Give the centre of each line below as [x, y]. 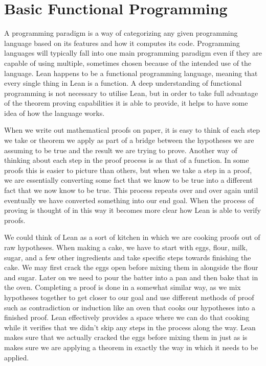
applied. [17, 357]
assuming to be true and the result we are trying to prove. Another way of [121, 150]
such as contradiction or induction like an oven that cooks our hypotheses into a [130, 307]
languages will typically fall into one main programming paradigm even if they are [133, 53]
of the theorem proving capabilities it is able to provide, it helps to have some [126, 103]
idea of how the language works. [54, 113]
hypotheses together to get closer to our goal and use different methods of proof [129, 297]
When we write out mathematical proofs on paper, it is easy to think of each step [132, 130]
